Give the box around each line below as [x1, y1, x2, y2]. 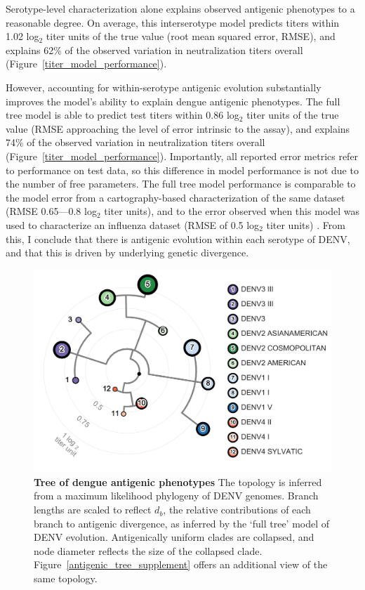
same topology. [34, 571, 98, 586]
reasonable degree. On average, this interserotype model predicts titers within [6, 15, 340, 29]
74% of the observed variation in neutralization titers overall [6, 135, 265, 150]
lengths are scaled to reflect [34, 502, 152, 517]
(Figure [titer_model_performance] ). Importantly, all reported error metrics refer [6, 148, 359, 163]
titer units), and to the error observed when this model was [104, 204, 359, 218]
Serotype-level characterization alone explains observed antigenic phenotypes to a [6, 1, 355, 15]
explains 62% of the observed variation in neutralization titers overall [6, 42, 303, 57]
